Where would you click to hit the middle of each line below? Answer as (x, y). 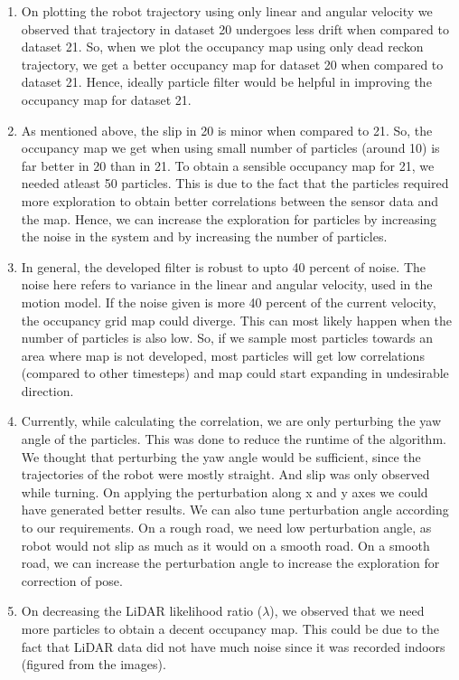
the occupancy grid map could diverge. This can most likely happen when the (237, 320)
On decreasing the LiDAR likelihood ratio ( (142, 611)
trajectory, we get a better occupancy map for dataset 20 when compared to (232, 64)
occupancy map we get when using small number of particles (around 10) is (230, 148)
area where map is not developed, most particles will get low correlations (223, 355)
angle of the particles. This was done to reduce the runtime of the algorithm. (234, 439)
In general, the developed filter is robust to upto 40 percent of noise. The (224, 266)
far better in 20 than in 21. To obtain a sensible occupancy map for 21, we (228, 165)
